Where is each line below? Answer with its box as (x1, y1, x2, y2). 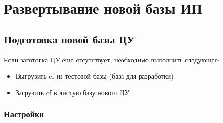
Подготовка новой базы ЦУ (4, 31, 135, 46)
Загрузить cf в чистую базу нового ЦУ (15, 87, 130, 97)
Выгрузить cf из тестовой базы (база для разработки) (15, 71, 174, 81)
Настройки (4, 108, 44, 120)
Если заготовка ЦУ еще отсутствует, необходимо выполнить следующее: (4, 54, 220, 64)
